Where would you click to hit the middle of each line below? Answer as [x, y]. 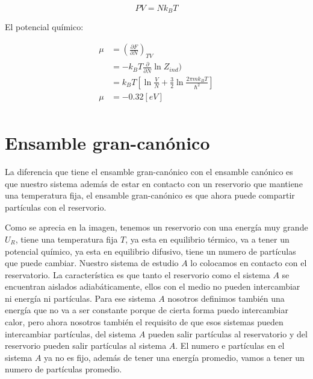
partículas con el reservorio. [56, 207]
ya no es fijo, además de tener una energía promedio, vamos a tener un [174, 357]
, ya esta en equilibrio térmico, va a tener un [207, 239]
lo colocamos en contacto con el [249, 263]
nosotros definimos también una [226, 298]
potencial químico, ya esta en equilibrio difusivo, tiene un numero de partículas [150, 251]
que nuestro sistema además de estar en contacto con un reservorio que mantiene [154, 183]
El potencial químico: [44, 27]
